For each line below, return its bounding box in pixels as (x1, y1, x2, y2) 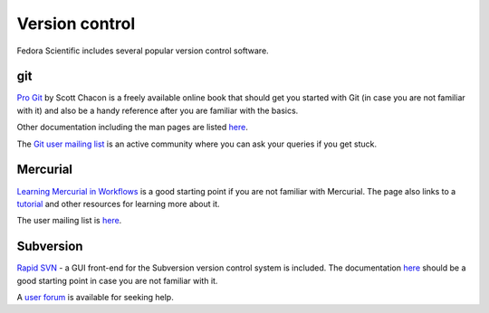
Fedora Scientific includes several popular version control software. (16, 45, 269, 56)
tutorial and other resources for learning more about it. (16, 198, 221, 209)
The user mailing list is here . (16, 215, 122, 226)
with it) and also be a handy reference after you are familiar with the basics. (16, 105, 299, 116)
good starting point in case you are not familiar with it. (16, 275, 218, 286)
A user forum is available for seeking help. (16, 292, 174, 302)
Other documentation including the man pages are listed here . (16, 122, 248, 133)
